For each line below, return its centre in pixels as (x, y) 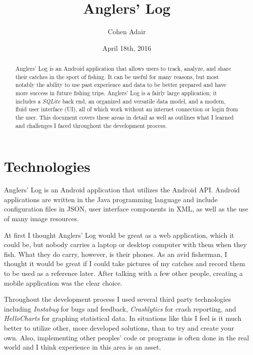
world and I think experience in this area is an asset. (83, 347)
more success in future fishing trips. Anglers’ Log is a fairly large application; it (116, 93)
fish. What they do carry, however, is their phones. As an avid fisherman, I (116, 254)
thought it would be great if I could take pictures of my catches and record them (125, 263)
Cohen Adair (127, 31)
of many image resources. (41, 219)
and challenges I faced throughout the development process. (91, 125)
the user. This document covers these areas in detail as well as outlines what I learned (125, 117)
